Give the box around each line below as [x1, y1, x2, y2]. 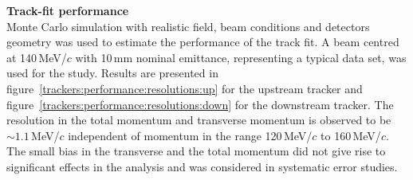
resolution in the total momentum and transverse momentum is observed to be [6, 112, 391, 128]
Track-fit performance [6, 2, 129, 18]
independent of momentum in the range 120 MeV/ [68, 127, 313, 143]
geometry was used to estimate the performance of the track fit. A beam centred [6, 33, 399, 50]
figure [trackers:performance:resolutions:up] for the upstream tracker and [6, 80, 363, 96]
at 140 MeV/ [6, 49, 67, 65]
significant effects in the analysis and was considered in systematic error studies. [6, 158, 398, 174]
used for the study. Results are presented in [6, 65, 218, 81]
